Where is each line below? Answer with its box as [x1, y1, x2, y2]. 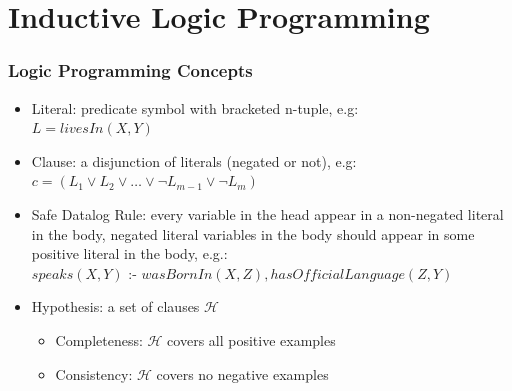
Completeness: [55, 329, 143, 350]
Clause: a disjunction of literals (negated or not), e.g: [31, 150, 357, 171]
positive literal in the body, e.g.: [31, 243, 228, 264]
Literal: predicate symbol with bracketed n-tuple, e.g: [31, 97, 359, 118]
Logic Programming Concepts [8, 58, 253, 83]
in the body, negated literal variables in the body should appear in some [31, 223, 475, 244]
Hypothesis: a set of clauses [31, 296, 200, 317]
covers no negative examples [156, 363, 329, 384]
